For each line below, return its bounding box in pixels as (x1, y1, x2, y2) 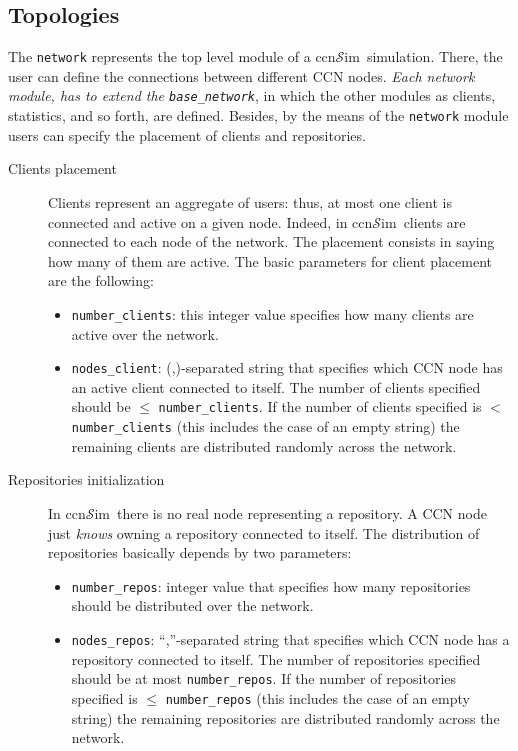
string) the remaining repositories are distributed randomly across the (71, 707, 500, 728)
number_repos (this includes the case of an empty (165, 687, 470, 708)
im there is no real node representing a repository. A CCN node (94, 502, 487, 523)
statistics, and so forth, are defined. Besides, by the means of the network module (8, 105, 509, 126)
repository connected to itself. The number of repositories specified (71, 648, 481, 669)
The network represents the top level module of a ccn (8, 46, 336, 67)
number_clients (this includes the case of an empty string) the (71, 416, 460, 437)
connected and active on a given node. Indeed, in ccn (48, 211, 373, 232)
